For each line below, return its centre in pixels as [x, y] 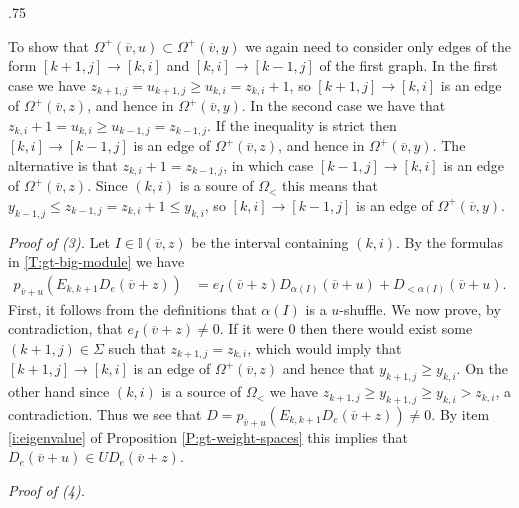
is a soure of [216, 185]
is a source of [201, 391]
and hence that [328, 368]
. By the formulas [449, 241]
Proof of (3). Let [59, 241]
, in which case [268, 164]
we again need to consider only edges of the [378, 45]
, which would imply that [324, 347]
